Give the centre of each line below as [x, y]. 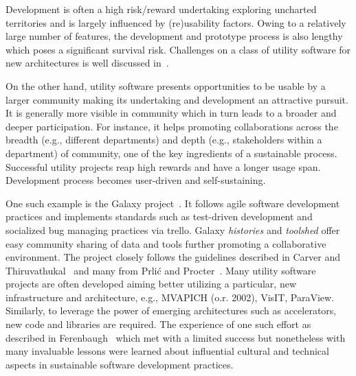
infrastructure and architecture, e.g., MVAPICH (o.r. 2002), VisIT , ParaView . [170, 297]
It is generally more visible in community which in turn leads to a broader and [171, 113]
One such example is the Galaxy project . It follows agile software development [173, 203]
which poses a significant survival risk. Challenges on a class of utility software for [178, 49]
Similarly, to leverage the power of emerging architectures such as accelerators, [171, 310]
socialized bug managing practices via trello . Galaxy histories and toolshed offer [173, 230]
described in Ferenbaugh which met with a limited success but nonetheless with [176, 337]
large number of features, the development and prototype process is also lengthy [174, 36]
